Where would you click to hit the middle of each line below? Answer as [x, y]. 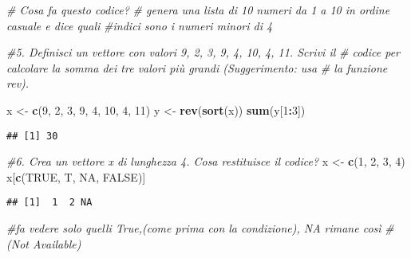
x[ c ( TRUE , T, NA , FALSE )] [76, 176]
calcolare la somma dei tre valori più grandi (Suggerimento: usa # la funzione [197, 67]
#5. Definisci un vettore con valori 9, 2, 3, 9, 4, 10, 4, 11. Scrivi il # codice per [204, 52]
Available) [57, 243]
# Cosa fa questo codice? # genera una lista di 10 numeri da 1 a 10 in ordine [198, 10]
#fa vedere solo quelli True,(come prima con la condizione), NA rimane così [194, 228]
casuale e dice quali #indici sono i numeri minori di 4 [140, 25]
